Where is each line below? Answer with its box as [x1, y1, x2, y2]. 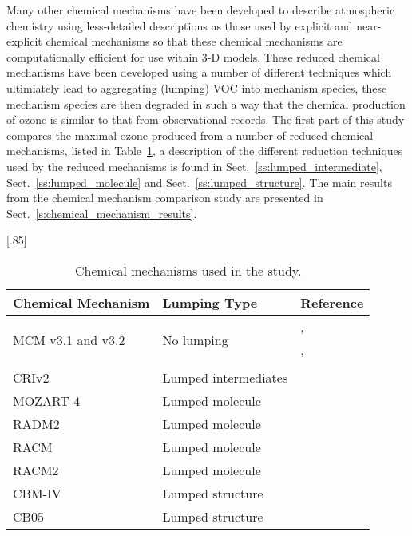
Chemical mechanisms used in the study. [74, 260, 302, 280]
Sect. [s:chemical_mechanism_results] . [6, 204, 197, 221]
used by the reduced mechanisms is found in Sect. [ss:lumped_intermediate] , [6, 157, 382, 174]
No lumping [162, 331, 228, 350]
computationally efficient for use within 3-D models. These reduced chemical [6, 48, 380, 65]
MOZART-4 [13, 391, 81, 410]
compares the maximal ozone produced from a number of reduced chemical [6, 126, 374, 143]
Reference [300, 292, 364, 312]
